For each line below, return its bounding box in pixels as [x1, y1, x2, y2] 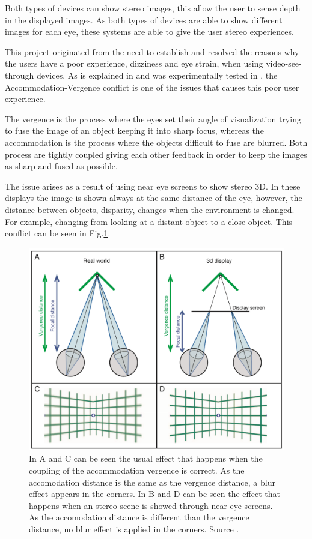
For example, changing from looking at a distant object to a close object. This [5, 215, 293, 227]
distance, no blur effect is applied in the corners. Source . [29, 522, 239, 535]
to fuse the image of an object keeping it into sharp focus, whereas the [5, 124, 264, 137]
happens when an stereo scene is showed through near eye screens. [29, 499, 273, 511]
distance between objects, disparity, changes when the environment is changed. [5, 203, 295, 215]
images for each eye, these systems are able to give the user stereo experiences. [5, 25, 294, 38]
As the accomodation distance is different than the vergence [29, 511, 249, 523]
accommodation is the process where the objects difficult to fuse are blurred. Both [5, 136, 308, 148]
